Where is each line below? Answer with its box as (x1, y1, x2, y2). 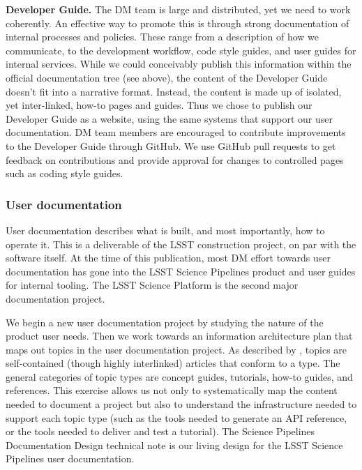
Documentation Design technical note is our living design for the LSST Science (6, 437, 343, 452)
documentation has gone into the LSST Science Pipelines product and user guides (6, 264, 356, 278)
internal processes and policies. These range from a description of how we (6, 29, 319, 44)
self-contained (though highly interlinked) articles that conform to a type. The (6, 356, 340, 370)
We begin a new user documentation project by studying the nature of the (6, 314, 324, 329)
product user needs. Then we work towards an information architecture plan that (6, 328, 353, 343)
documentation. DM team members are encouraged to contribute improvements (6, 125, 346, 139)
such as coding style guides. (6, 166, 123, 181)
